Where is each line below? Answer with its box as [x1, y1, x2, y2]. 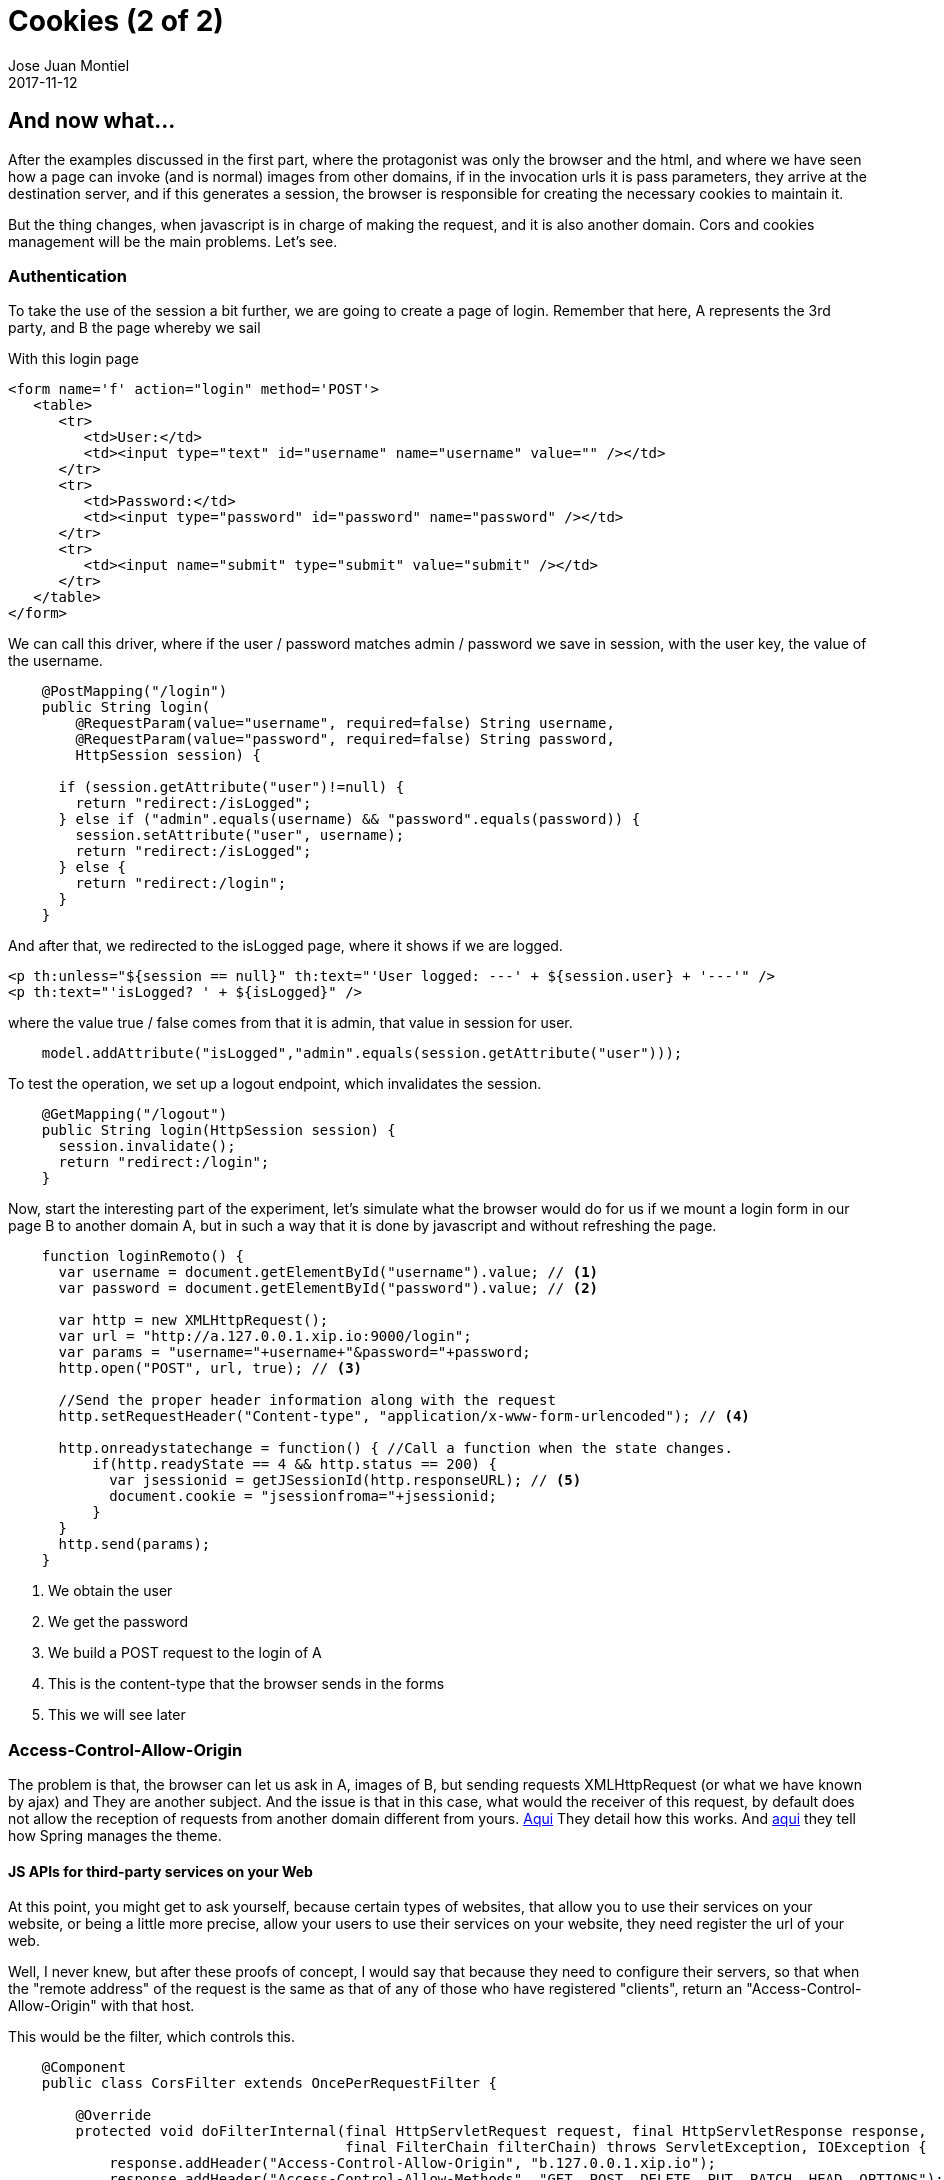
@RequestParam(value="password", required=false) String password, [75, 731, 615, 748]
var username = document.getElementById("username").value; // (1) [58, 1264, 599, 1281]
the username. [8, 652, 103, 670]
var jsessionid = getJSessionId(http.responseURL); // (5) [109, 1472, 582, 1489]
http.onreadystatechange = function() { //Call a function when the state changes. [58, 1440, 733, 1457]
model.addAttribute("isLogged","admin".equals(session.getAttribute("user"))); [41, 1045, 683, 1062]
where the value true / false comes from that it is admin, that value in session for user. [8, 1014, 573, 1032]
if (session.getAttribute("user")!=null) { [58, 779, 405, 796]
